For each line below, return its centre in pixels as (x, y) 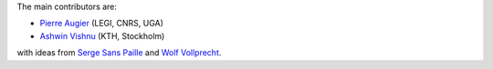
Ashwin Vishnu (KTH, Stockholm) (102, 35)
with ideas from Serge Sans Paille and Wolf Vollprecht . (119, 53)
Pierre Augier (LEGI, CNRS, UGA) (102, 24)
